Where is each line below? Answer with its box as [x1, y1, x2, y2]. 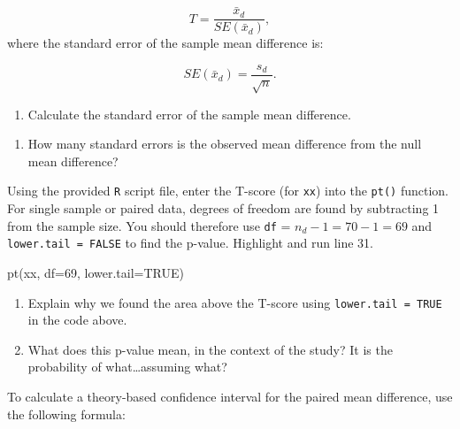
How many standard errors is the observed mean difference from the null [27, 134, 422, 153]
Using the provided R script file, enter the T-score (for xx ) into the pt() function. [7, 181, 448, 200]
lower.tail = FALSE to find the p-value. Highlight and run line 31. [7, 234, 373, 252]
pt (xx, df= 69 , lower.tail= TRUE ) [7, 264, 185, 282]
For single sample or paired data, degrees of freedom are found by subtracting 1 [7, 199, 440, 218]
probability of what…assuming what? [27, 357, 227, 376]
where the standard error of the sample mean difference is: [7, 34, 324, 52]
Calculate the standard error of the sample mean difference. [27, 104, 351, 123]
